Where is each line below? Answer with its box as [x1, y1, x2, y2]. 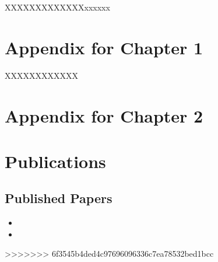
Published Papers [5, 189, 112, 207]
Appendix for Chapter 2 [5, 103, 203, 127]
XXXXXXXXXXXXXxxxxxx [5, 1, 110, 13]
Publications [5, 149, 106, 173]
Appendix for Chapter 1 [5, 35, 203, 59]
